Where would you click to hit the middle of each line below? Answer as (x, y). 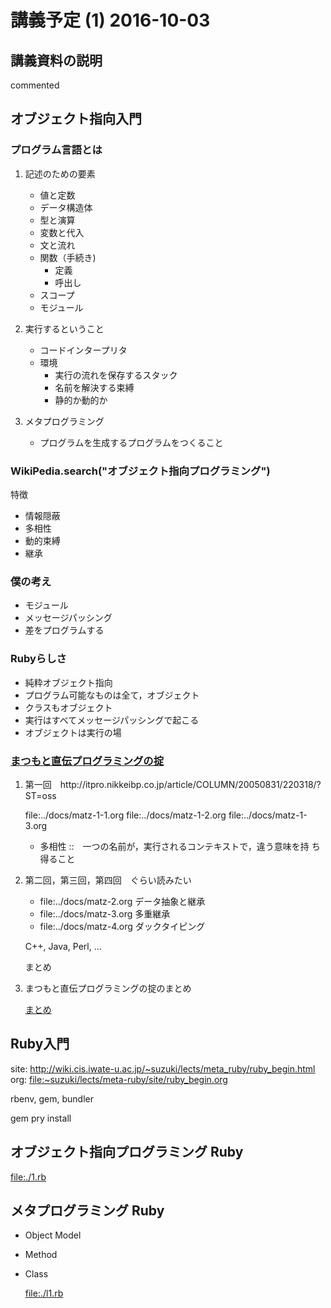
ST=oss (40, 795)
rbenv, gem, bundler (52, 1098)
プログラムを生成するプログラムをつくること (131, 442)
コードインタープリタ (83, 350)
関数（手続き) (68, 257)
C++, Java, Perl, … (63, 946)
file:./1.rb (28, 1177)
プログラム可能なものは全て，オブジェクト (112, 695)
